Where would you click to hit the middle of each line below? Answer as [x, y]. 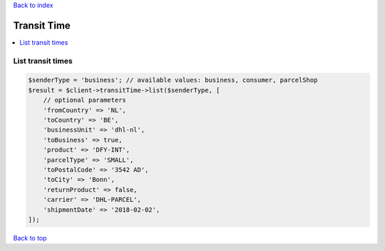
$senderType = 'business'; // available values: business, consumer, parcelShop [173, 80]
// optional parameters [84, 100]
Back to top [30, 237]
